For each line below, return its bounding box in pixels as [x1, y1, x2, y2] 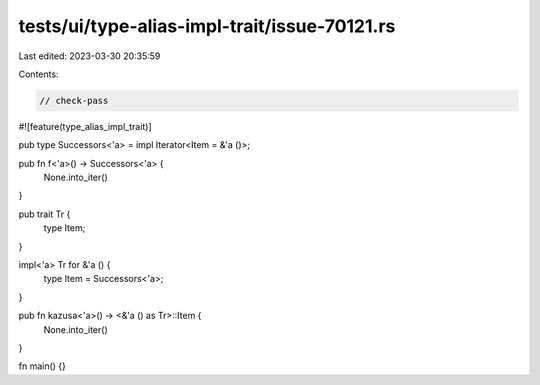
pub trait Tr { [18, 208, 71, 220]
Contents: [18, 68, 59, 80]
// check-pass [39, 95, 109, 106]
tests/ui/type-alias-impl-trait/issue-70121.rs [18, 15, 396, 37]
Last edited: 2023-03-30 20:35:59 [18, 50, 161, 62]
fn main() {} [18, 360, 67, 372]
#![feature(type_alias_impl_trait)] [18, 120, 152, 132]
